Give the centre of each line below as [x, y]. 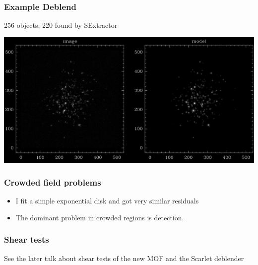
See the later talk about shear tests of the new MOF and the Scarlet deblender [124, 258]
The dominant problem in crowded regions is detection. [100, 217]
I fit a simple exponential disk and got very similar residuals [107, 201]
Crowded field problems [53, 182]
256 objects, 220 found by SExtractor [61, 25]
